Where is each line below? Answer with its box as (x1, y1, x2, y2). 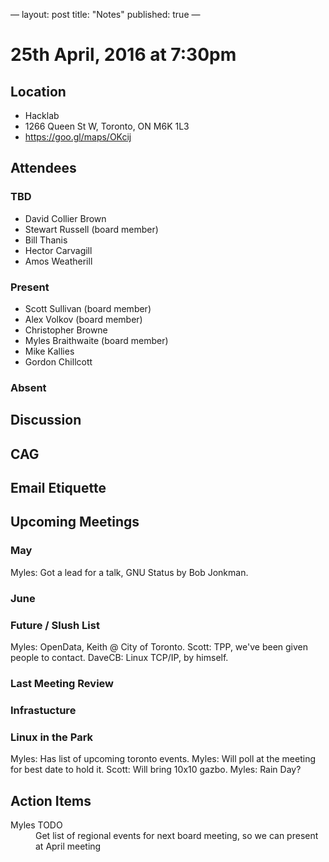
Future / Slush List (10, 618, 100, 632)
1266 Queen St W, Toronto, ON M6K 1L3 (24, 120, 190, 132)
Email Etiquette (10, 480, 107, 497)
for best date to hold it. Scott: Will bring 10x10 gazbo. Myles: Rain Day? (10, 764, 302, 776)
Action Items (10, 792, 92, 809)
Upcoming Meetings (10, 514, 140, 531)
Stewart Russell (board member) (24, 223, 159, 235)
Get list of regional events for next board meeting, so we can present (35, 829, 319, 841)
